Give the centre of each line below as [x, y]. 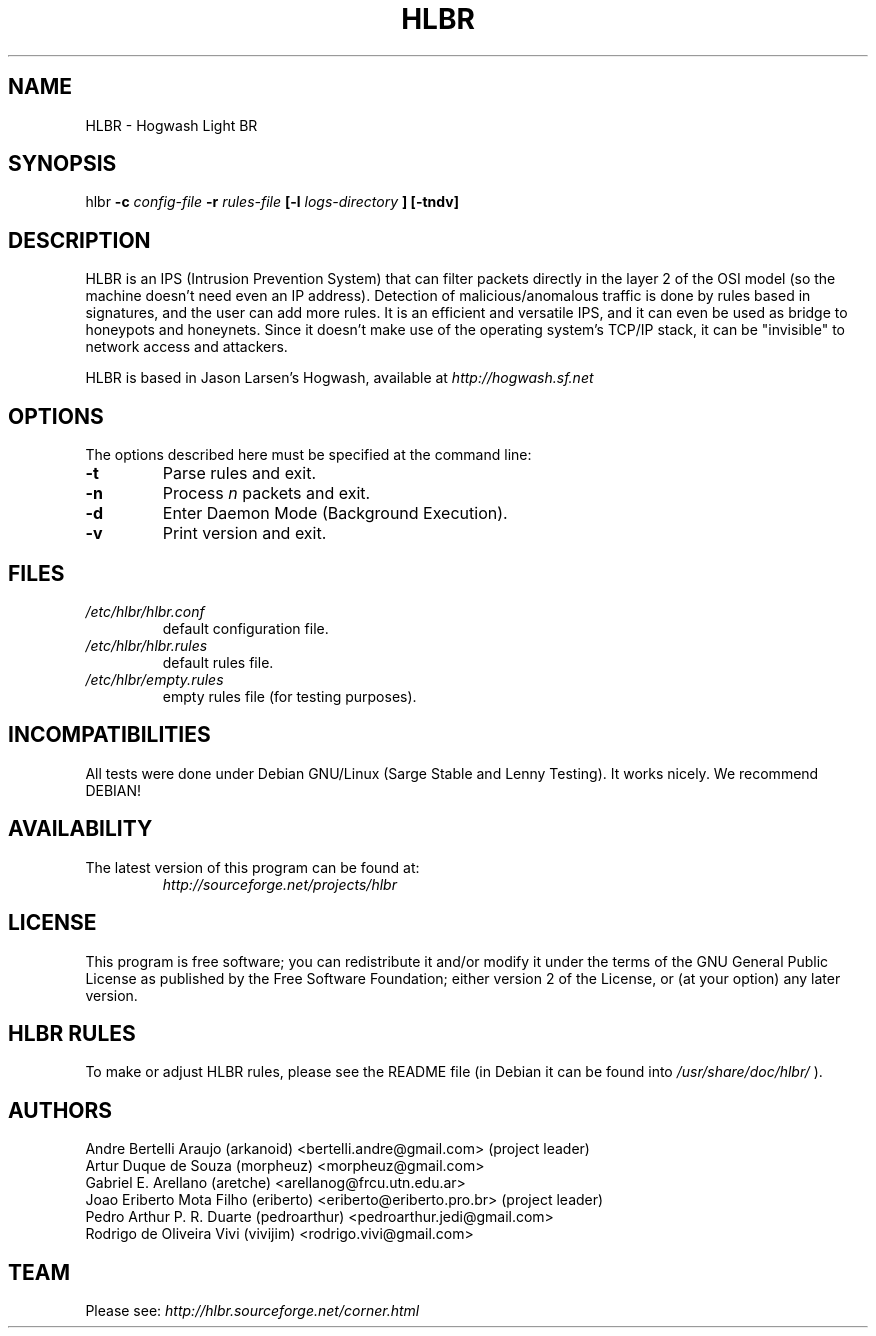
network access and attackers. [186, 347]
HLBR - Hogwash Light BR [171, 125]
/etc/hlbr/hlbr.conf [145, 611]
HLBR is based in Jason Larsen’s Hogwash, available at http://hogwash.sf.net [339, 378]
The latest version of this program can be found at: [252, 867]
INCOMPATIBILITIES [109, 735]
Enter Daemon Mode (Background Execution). [335, 513]
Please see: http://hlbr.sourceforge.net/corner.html [252, 1311]
